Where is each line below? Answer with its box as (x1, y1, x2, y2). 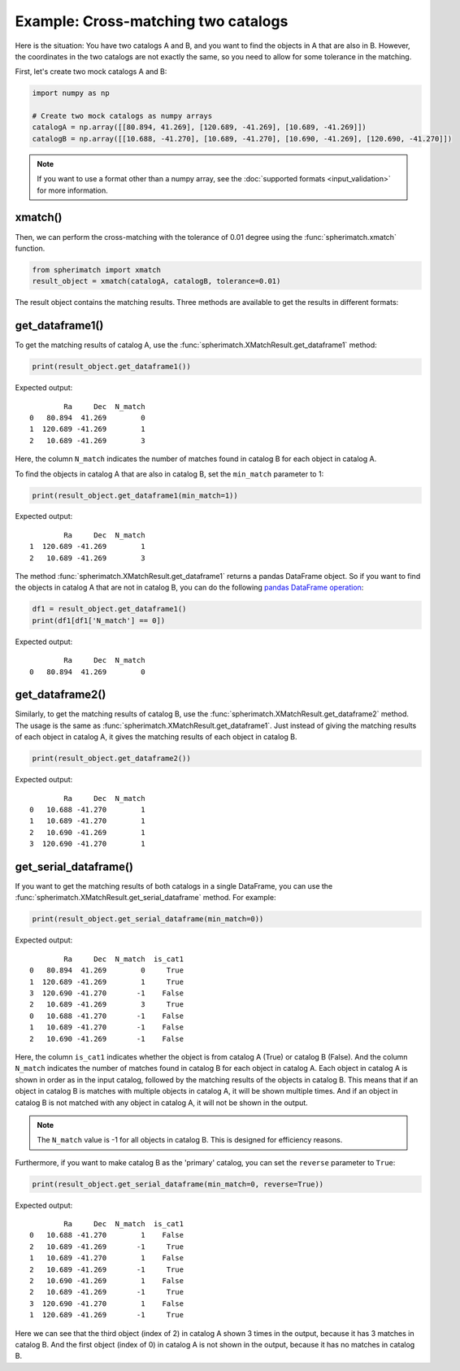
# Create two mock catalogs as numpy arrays (32, 111, 213, 121)
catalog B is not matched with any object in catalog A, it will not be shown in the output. (15, 1098, 308, 1108)
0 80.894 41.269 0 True (29, 966, 184, 975)
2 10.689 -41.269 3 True (29, 1000, 184, 1009)
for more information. (37, 185, 109, 195)
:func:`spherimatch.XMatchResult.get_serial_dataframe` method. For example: (15, 893, 276, 903)
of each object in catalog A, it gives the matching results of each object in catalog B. (15, 732, 297, 742)
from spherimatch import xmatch (32, 265, 162, 274)
